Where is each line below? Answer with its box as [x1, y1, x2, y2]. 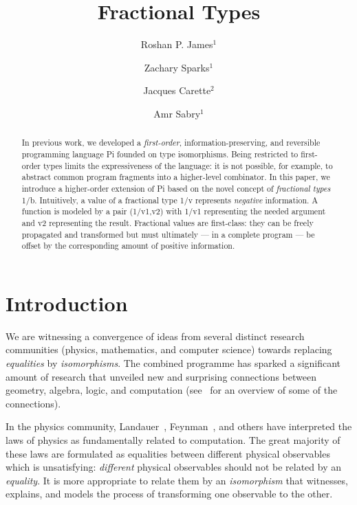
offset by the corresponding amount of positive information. [21, 240, 235, 251]
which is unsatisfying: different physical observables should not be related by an [6, 460, 341, 474]
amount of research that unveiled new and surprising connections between [6, 369, 316, 383]
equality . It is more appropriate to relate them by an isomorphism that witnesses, [6, 473, 348, 487]
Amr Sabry [153, 106, 201, 120]
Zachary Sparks [144, 60, 210, 74]
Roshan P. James [140, 37, 213, 52]
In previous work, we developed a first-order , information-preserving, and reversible [21, 137, 321, 148]
